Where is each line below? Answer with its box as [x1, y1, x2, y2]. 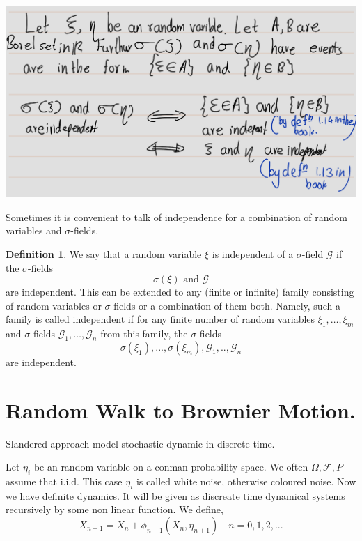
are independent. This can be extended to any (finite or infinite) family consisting [6, 284, 354, 299]
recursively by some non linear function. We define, [6, 502, 223, 517]
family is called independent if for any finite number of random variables [6, 312, 315, 326]
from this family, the [100, 326, 188, 341]
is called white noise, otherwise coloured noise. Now [136, 473, 356, 488]
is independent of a [212, 246, 294, 261]
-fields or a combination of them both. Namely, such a [110, 298, 340, 312]
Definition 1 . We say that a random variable [6, 246, 202, 261]
